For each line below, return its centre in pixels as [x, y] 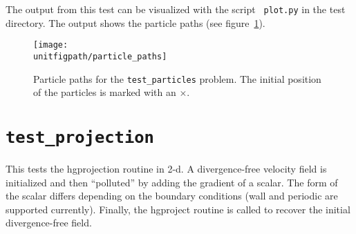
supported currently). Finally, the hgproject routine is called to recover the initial [178, 209]
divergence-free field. [49, 223]
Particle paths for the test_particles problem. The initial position [177, 78]
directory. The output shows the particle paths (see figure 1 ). [135, 22]
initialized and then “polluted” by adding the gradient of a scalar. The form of [172, 182]
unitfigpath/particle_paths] [100, 56]
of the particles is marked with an [105, 92]
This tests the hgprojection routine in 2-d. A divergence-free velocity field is [166, 169]
